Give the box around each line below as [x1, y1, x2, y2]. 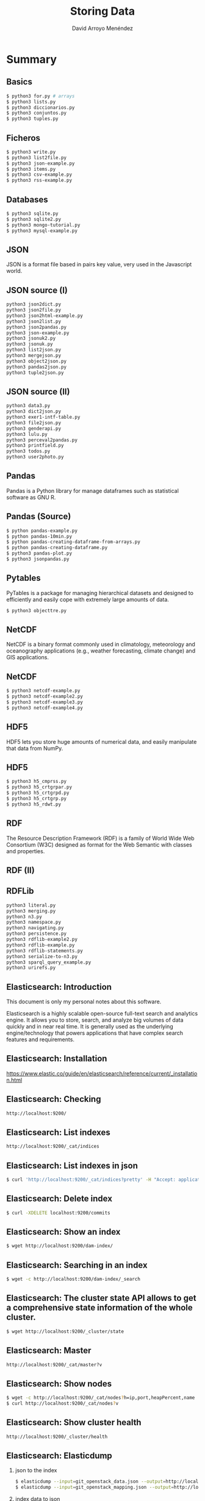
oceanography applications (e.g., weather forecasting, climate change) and [6, 647, 196, 654]
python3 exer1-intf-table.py [6, 414, 81, 421]
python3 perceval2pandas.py [6, 436, 78, 443]
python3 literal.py [6, 902, 56, 908]
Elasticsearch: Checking [6, 1094, 101, 1104]
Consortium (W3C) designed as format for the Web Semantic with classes [6, 840, 192, 848]
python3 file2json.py [6, 419, 62, 426]
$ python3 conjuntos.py [6, 110, 67, 116]
